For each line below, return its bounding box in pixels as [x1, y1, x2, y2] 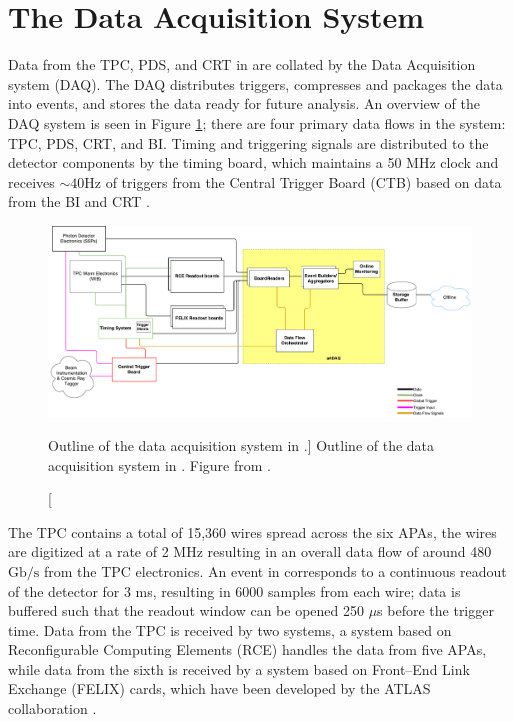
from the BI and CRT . [8, 191, 150, 212]
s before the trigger [377, 600, 494, 621]
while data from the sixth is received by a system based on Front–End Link [8, 658, 470, 679]
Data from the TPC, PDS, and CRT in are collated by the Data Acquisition [8, 54, 476, 75]
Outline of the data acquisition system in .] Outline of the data [48, 434, 435, 455]
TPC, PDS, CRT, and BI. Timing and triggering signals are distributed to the [8, 132, 489, 153]
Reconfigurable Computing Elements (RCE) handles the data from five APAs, [8, 639, 487, 660]
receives [8, 171, 55, 192]
